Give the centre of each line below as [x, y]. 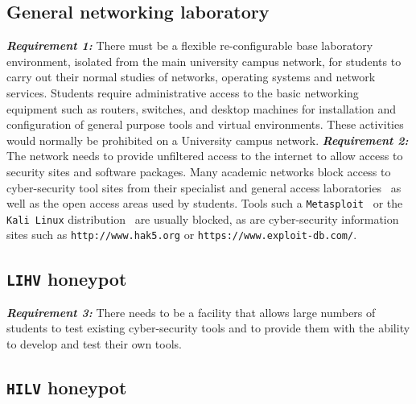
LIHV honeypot [67, 278]
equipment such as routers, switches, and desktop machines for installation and [202, 108]
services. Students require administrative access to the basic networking [183, 92]
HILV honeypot [67, 388]
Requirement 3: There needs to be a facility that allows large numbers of [191, 312]
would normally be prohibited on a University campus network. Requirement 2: [208, 140]
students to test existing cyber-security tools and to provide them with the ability [208, 328]
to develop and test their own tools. [94, 344]
